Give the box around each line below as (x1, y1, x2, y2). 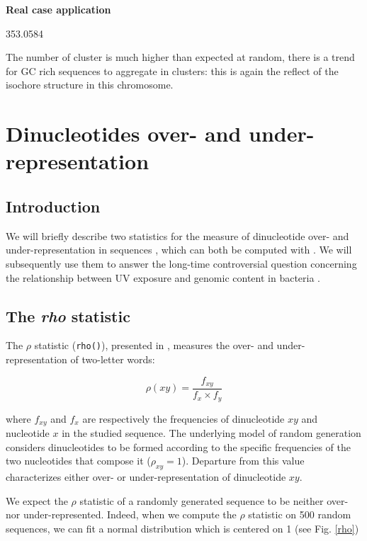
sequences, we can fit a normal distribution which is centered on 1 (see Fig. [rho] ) (6, 520, 359, 535)
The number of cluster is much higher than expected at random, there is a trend (6, 50, 355, 64)
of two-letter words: (70, 351, 155, 366)
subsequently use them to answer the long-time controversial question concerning (6, 256, 357, 270)
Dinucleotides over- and (6, 119, 242, 148)
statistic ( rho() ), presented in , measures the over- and (34, 338, 273, 353)
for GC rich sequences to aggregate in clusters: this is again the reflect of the (6, 63, 339, 78)
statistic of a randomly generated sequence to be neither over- (79, 493, 349, 508)
